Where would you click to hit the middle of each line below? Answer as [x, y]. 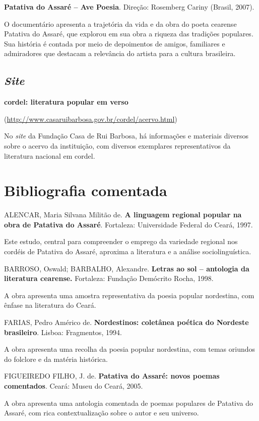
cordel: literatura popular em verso [66, 102]
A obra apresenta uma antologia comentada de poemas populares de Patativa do [129, 403]
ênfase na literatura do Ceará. [50, 305]
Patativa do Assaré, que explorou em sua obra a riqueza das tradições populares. [129, 34]
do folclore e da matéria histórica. [56, 359]
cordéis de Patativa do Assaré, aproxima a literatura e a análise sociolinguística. [128, 251]
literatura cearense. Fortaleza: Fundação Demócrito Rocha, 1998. [109, 278]
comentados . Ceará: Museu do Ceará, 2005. [74, 385]
